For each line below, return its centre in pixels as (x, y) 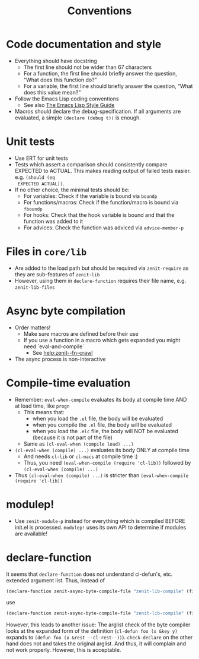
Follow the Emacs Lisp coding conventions (67, 99)
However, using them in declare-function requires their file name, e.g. (100, 280)
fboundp (33, 209)
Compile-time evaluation (68, 383)
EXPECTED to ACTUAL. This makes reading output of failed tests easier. (103, 171)
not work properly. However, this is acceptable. (64, 650)
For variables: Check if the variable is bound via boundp (90, 196)
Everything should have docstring (56, 61)
